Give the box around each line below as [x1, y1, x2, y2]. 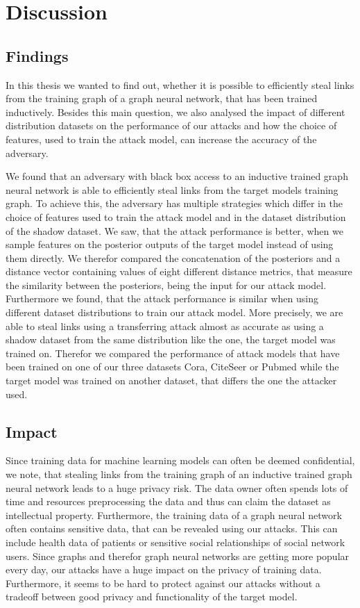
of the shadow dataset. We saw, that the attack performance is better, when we [6, 223, 343, 238]
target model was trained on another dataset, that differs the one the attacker [6, 373, 337, 388]
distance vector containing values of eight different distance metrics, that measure [6, 264, 352, 279]
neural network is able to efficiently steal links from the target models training [6, 182, 338, 197]
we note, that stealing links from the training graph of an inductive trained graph [6, 467, 352, 482]
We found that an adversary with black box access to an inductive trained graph [6, 169, 348, 183]
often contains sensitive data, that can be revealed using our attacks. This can [6, 521, 338, 536]
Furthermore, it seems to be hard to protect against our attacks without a [6, 575, 320, 590]
